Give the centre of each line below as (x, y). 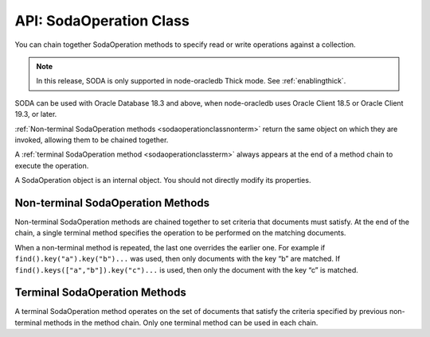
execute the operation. (52, 165)
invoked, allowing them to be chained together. (92, 140)
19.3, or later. (36, 114)
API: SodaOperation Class (102, 21)
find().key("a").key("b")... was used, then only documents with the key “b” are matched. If (178, 259)
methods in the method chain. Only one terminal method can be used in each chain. (181, 323)
